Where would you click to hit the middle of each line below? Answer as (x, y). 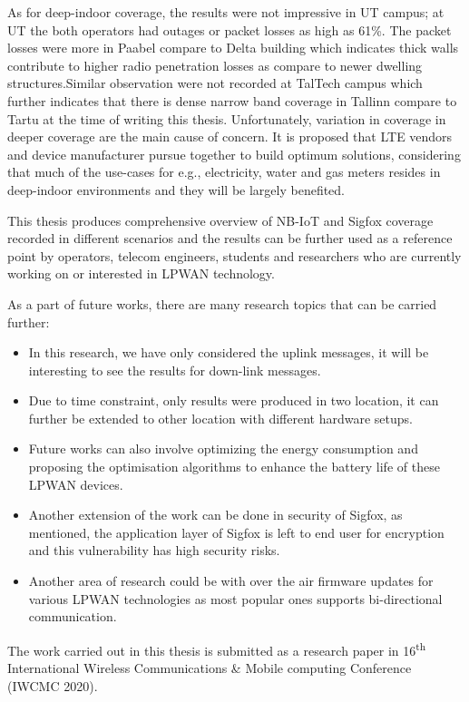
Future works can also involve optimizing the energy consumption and (223, 448)
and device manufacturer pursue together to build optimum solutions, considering (234, 154)
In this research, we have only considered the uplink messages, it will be (229, 352)
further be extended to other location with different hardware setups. (220, 418)
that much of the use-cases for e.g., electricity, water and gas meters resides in (224, 172)
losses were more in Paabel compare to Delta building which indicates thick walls (233, 48)
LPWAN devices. (76, 484)
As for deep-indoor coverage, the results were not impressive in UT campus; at (226, 12)
